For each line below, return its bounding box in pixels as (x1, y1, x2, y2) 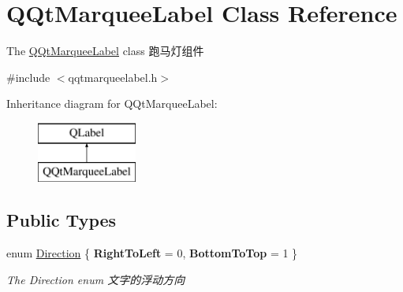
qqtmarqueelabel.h (68, 68, 158, 85)
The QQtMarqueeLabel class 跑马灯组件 (6, 43, 204, 59)
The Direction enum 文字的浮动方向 (6, 271, 185, 287)
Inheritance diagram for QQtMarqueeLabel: (6, 95, 218, 112)
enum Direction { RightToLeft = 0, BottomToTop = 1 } (6, 245, 298, 261)
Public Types (6, 208, 117, 232)
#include (6, 68, 50, 85)
